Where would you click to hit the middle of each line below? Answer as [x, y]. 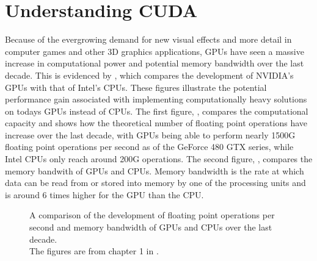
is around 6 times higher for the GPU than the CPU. [104, 194]
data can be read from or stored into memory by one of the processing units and [155, 183]
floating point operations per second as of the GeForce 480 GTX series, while [149, 147]
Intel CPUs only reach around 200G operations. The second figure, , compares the [159, 159]
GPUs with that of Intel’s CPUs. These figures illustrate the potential [136, 87]
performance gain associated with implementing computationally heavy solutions [156, 99]
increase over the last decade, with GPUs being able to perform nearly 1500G [150, 134]
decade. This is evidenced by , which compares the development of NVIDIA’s [149, 75]
